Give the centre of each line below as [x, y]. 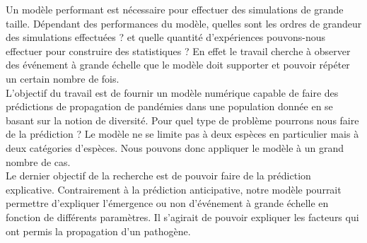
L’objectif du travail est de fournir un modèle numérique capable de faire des [172, 92]
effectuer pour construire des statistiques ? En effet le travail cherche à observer [178, 51]
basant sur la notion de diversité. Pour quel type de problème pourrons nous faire [182, 120]
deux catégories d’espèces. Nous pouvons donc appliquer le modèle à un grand [175, 147]
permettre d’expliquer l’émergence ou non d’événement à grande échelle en [167, 203]
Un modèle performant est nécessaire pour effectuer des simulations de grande [175, 9]
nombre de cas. [38, 161]
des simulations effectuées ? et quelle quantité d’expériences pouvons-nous [166, 37]
